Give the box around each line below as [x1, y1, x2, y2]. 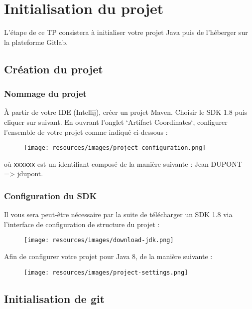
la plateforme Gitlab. [4, 36, 68, 47]
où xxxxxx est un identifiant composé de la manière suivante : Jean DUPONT [4, 158, 242, 169]
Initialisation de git [4, 291, 105, 306]
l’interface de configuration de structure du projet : [4, 219, 160, 229]
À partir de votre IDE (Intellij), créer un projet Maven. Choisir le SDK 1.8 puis [4, 107, 248, 117]
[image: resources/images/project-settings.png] [24, 269, 188, 276]
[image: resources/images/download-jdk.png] [24, 237, 174, 244]
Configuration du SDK [4, 189, 97, 202]
